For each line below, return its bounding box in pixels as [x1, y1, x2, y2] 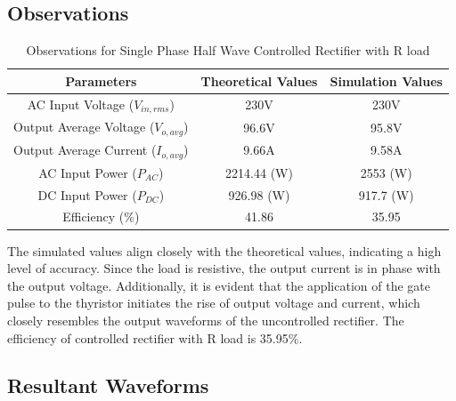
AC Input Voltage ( [27, 94, 134, 113]
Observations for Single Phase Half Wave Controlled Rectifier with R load [26, 41, 430, 60]
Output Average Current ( [13, 140, 157, 159]
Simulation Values [330, 71, 443, 90]
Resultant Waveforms [7, 372, 209, 399]
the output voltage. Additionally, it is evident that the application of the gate [7, 276, 430, 294]
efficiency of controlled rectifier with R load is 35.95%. [7, 328, 303, 347]
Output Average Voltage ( [13, 117, 155, 136]
